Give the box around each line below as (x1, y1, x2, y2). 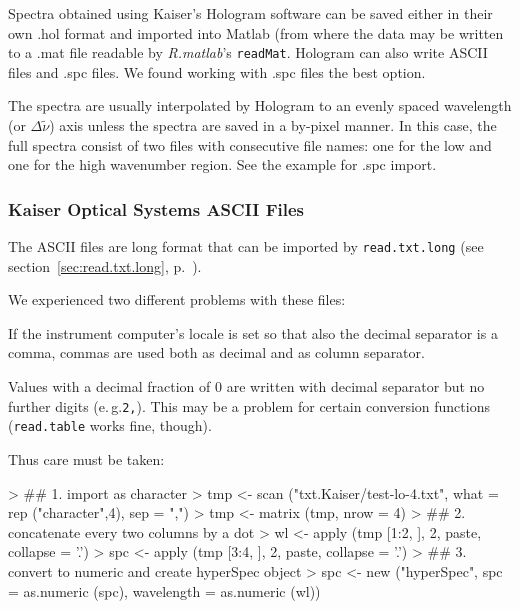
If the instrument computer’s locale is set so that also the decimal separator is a (8, 322, 498, 343)
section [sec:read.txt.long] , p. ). (8, 255, 202, 276)
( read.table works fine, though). (8, 415, 212, 436)
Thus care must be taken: (8, 448, 165, 469)
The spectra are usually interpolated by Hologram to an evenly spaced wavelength (8, 95, 512, 116)
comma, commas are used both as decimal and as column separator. (8, 342, 425, 363)
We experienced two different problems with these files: (8, 289, 346, 310)
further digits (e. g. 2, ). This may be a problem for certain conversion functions (8, 395, 490, 416)
